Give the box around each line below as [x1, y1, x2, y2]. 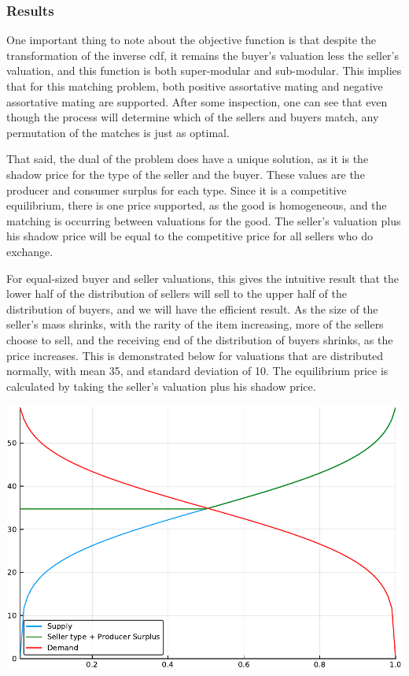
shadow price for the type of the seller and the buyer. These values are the [6, 165, 365, 182]
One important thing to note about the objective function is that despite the [6, 32, 377, 48]
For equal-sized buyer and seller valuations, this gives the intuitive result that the [6, 269, 399, 286]
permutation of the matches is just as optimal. [6, 124, 230, 140]
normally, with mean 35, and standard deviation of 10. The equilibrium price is [6, 362, 389, 379]
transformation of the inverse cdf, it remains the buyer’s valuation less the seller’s [6, 46, 399, 63]
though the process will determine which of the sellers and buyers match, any [6, 109, 379, 125]
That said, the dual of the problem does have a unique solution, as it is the [6, 150, 369, 167]
